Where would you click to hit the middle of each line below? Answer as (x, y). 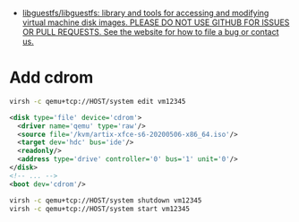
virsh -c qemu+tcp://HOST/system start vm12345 (100, 209)
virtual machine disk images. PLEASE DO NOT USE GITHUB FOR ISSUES (156, 22)
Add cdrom (51, 77)
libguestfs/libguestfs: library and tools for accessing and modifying (145, 13)
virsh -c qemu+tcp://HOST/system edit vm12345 (98, 101)
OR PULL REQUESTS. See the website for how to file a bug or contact (150, 32)
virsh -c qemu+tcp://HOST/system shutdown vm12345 (106, 201)
